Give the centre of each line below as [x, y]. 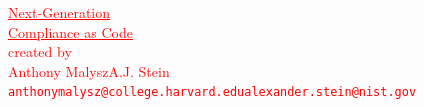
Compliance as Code [70, 31]
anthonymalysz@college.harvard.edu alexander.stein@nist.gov [212, 92]
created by [40, 51]
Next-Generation [59, 12]
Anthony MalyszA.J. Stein [89, 70]
